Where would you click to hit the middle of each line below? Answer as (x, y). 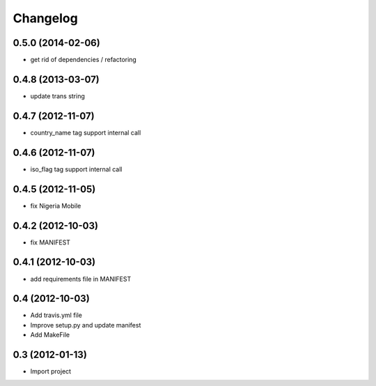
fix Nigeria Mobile (56, 206)
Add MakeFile (50, 335)
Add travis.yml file (56, 315)
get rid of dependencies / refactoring (84, 60)
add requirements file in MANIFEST (81, 279)
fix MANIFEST (50, 242)
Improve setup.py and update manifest (86, 325)
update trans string (57, 96)
